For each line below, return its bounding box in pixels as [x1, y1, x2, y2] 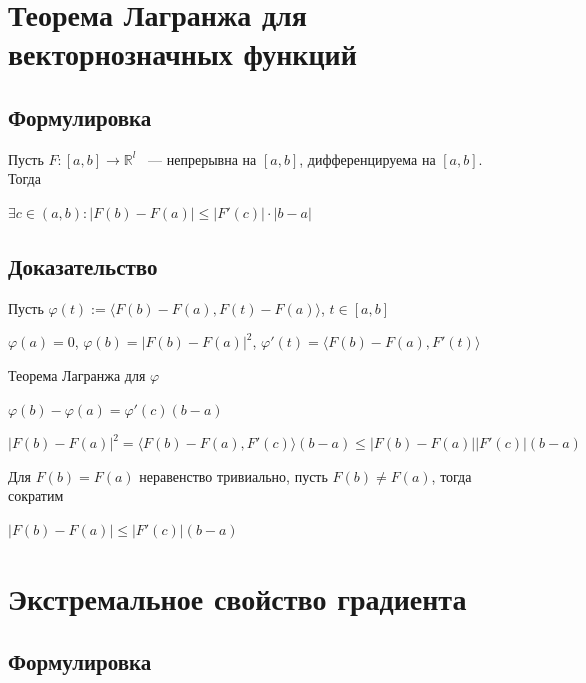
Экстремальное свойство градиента [8, 577, 467, 618]
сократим [8, 485, 64, 506]
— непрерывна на [148, 148, 257, 169]
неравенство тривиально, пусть [139, 465, 328, 486]
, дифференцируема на [299, 148, 436, 169]
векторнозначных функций [8, 33, 357, 74]
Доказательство [8, 250, 158, 281]
